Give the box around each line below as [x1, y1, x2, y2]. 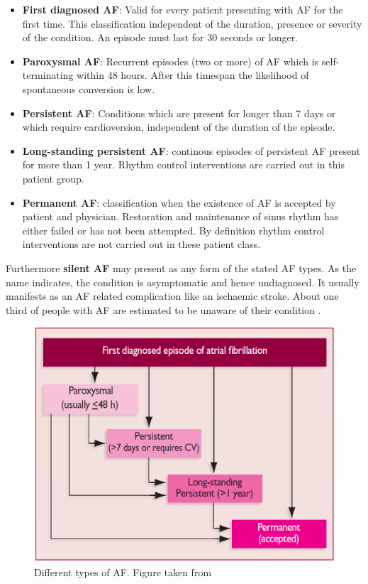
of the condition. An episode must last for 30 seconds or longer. [22, 30, 299, 45]
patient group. [22, 171, 84, 185]
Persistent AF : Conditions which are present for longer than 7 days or [22, 105, 336, 120]
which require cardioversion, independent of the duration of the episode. [22, 119, 335, 134]
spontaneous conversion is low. [22, 81, 155, 96]
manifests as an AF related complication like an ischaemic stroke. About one [6, 288, 339, 303]
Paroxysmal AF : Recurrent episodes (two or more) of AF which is [22, 53, 319, 68]
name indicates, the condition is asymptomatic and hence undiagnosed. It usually [6, 274, 359, 289]
